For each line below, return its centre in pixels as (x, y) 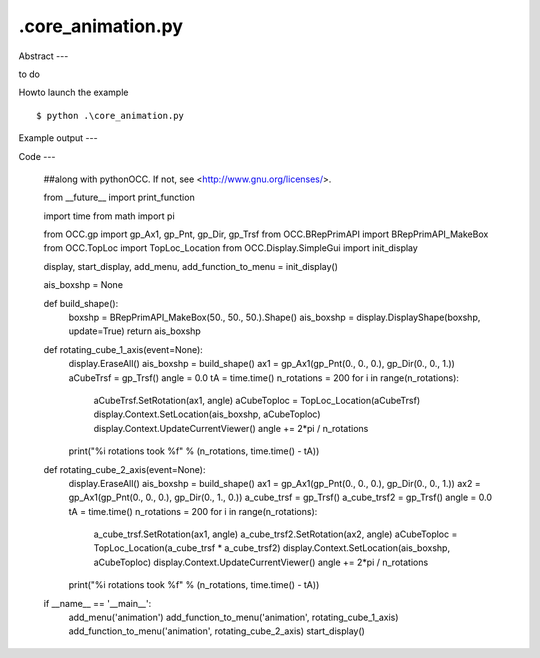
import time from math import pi (109, 216)
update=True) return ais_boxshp (135, 331)
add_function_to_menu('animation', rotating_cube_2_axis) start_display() (216, 631)
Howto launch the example (73, 92)
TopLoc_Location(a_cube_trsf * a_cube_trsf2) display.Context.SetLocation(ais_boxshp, (271, 548)
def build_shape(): (81, 303)
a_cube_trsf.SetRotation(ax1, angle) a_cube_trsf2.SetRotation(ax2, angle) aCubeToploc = (275, 534)
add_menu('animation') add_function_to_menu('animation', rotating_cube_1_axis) (233, 617)
